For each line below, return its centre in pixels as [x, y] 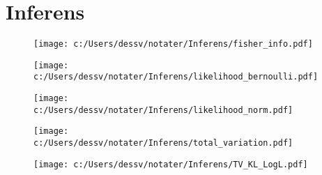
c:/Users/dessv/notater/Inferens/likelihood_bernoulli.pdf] [176, 77]
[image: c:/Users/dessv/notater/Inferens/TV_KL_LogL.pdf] [171, 164]
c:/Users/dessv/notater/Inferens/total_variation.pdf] [163, 143]
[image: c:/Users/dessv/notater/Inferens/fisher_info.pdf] [173, 44]
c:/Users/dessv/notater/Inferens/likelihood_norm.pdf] [163, 110]
